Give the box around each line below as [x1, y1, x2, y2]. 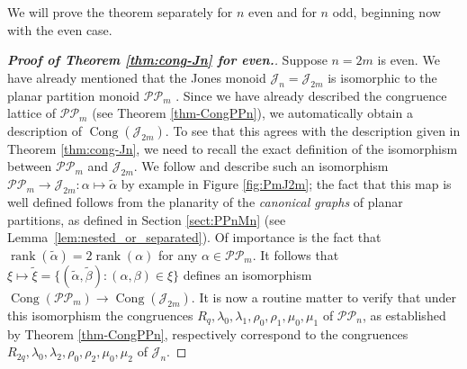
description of [7, 121, 82, 139]
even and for [248, 3, 317, 21]
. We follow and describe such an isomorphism [133, 157, 389, 175]
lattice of [7, 103, 57, 122]
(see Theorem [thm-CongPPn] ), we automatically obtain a [92, 103, 413, 122]
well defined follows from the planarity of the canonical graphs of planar [7, 192, 403, 211]
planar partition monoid [7, 85, 140, 104]
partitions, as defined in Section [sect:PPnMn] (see [7, 210, 286, 229]
